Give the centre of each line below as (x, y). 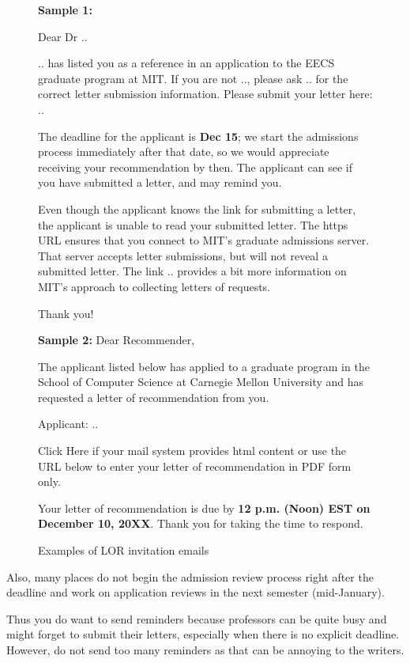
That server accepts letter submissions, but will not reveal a (183, 255)
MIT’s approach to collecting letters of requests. (154, 286)
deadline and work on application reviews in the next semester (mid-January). (196, 592)
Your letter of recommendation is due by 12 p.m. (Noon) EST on (204, 508)
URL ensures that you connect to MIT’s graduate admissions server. (204, 240)
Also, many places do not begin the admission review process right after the (190, 576)
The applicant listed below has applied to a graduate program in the (204, 366)
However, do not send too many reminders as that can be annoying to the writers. (205, 650)
